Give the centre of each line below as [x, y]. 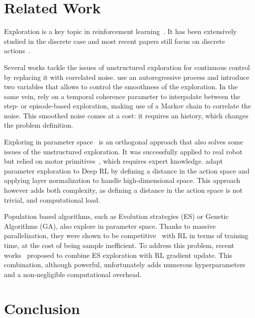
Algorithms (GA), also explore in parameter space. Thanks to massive [110, 226]
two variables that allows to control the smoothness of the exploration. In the [121, 87]
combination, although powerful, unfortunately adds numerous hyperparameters [125, 265]
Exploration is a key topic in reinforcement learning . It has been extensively [120, 31]
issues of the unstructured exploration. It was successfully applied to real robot [123, 151]
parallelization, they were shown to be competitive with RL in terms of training [126, 235]
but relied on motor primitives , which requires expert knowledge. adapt [113, 161]
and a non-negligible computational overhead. [73, 274]
